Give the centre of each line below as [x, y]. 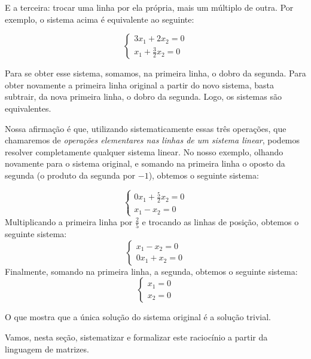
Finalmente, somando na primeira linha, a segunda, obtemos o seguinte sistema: [151, 271]
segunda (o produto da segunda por [70, 175]
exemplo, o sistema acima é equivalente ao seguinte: [100, 19]
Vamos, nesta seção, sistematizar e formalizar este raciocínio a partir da [136, 337]
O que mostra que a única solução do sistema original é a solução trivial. [138, 317]
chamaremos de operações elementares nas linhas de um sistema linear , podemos [153, 140]
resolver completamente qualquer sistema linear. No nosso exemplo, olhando [144, 151]
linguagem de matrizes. [47, 349]
